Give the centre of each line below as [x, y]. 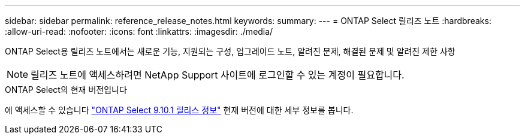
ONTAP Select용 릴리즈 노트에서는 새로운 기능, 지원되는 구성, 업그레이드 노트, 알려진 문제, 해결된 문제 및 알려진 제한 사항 [230, 51]
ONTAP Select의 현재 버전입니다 [66, 90]
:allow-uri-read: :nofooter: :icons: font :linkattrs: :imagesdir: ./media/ [139, 31]
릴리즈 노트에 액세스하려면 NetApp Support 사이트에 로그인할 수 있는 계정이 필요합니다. [218, 75]
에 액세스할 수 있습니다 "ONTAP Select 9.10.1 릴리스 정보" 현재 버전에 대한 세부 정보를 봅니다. [179, 110]
